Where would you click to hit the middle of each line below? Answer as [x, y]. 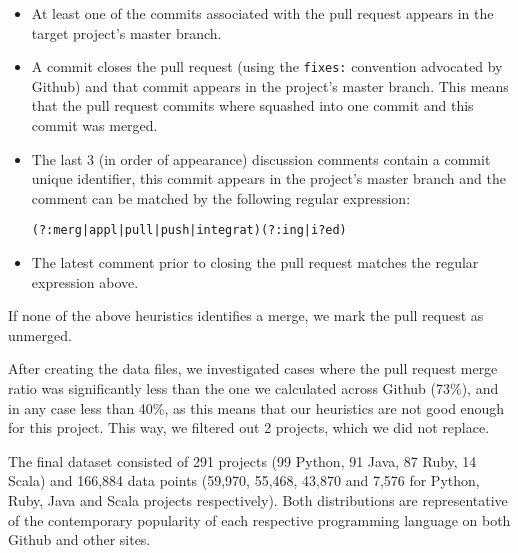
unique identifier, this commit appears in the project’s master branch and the [268, 178]
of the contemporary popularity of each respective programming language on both [259, 519]
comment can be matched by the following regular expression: [221, 197]
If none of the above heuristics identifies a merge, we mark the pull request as [246, 315]
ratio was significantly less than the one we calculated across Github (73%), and [253, 388]
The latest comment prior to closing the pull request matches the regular [255, 262]
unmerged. [40, 334]
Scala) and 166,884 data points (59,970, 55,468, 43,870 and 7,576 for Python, [244, 480]
